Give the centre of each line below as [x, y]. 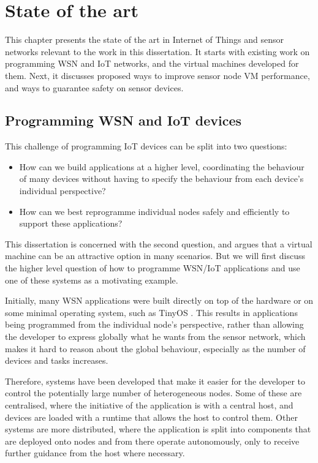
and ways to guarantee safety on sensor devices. [94, 87]
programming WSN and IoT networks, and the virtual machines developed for [152, 63]
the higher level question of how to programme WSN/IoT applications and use [153, 268]
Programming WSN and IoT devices [123, 120]
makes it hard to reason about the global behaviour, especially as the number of [155, 348]
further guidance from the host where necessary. [95, 453]
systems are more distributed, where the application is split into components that [158, 429]
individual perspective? [62, 191]
